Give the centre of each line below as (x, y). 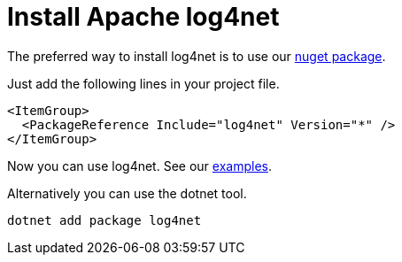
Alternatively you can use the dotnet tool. (127, 193)
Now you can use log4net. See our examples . (139, 166)
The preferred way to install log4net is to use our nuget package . (197, 56)
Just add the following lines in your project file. (143, 83)
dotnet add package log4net (104, 220)
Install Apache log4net (143, 17)
